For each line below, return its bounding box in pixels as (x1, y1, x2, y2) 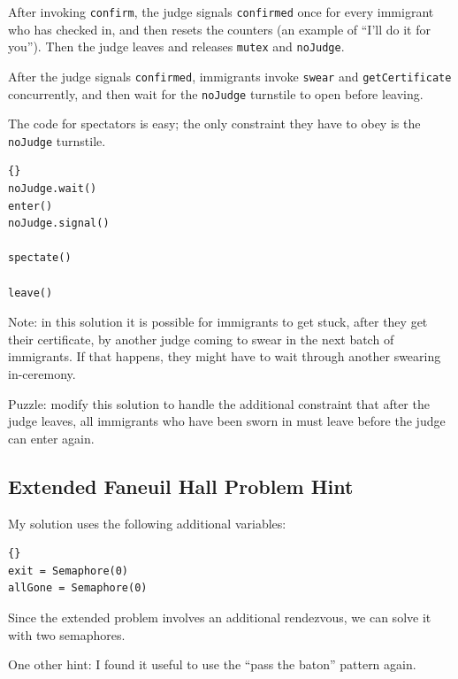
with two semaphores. (8, 625, 126, 644)
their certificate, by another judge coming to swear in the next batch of (8, 329, 394, 348)
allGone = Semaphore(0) (8, 582, 148, 595)
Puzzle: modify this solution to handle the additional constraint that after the (8, 394, 430, 413)
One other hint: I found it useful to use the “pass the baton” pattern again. (8, 655, 416, 674)
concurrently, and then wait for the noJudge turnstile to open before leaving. (8, 84, 424, 103)
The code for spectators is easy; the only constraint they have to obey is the (8, 114, 421, 133)
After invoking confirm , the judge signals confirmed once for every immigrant (8, 3, 434, 20)
